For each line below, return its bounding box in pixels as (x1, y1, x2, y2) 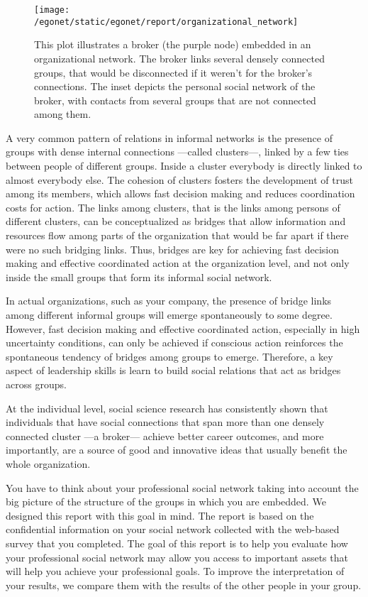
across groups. (6, 376, 67, 391)
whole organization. (6, 456, 91, 471)
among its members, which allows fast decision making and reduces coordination (6, 186, 355, 201)
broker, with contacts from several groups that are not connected (34, 92, 316, 107)
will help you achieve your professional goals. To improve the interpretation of (6, 564, 345, 579)
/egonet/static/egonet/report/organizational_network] (34, 16, 299, 27)
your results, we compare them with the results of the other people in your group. (6, 577, 362, 592)
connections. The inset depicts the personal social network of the (34, 79, 316, 94)
